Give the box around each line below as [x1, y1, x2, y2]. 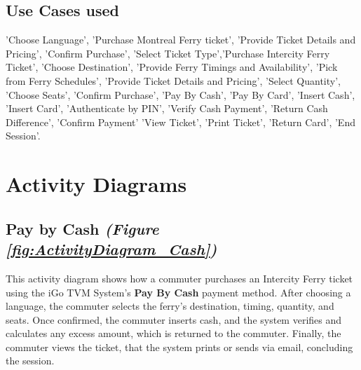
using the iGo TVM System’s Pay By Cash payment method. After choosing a [6, 285, 351, 299]
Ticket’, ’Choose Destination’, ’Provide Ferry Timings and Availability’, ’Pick [6, 60, 338, 74]
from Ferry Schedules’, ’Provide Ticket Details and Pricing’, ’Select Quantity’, [6, 73, 341, 88]
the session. [6, 353, 55, 368]
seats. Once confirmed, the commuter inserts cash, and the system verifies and [6, 312, 342, 327]
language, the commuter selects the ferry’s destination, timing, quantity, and [6, 299, 334, 313]
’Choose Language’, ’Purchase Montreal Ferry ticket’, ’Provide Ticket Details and [6, 32, 356, 47]
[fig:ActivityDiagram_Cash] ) [6, 238, 217, 260]
